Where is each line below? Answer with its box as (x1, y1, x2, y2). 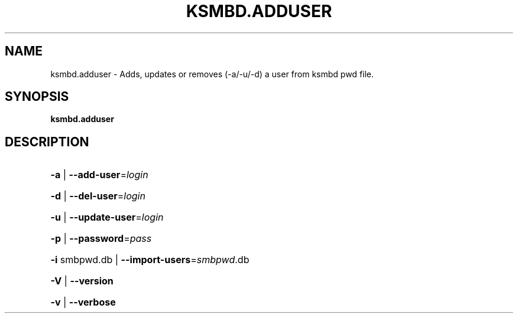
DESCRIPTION (5, 134, 89, 149)
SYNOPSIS (5, 89, 69, 104)
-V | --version (50, 275, 114, 287)
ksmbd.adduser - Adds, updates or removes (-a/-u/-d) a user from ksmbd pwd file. (50, 68, 374, 79)
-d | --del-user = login (50, 190, 145, 202)
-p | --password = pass (50, 232, 152, 245)
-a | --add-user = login (50, 169, 148, 181)
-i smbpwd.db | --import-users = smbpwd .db (50, 254, 250, 266)
